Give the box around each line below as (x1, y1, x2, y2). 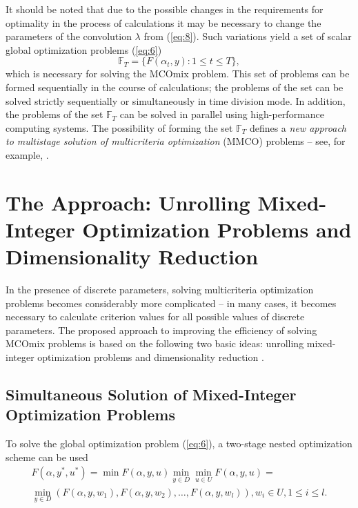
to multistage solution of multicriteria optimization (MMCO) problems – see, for (6, 134, 346, 148)
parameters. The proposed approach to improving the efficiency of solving (6, 322, 317, 337)
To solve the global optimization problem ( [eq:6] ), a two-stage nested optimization (6, 436, 352, 451)
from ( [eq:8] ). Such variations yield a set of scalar (143, 29, 352, 43)
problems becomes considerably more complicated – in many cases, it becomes (6, 295, 337, 310)
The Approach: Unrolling (6, 188, 250, 216)
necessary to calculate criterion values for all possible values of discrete (6, 309, 305, 324)
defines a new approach (249, 120, 346, 135)
